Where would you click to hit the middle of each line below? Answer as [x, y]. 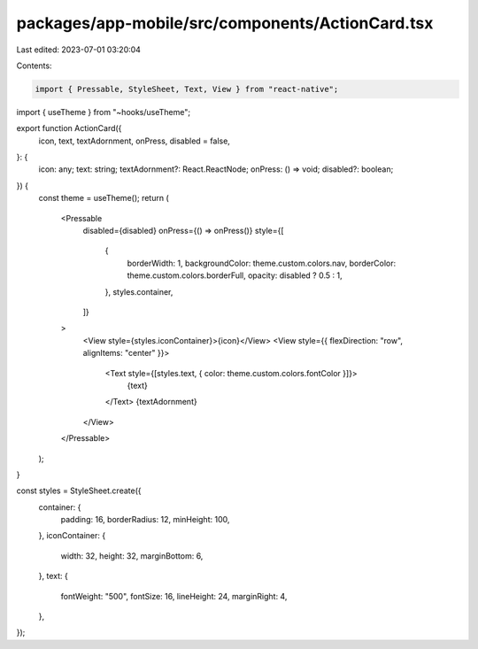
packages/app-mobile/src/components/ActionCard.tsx [225, 23]
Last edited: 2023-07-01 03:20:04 [79, 50]
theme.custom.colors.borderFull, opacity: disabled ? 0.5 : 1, [235, 275]
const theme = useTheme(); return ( [104, 198]
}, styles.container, [139, 291]
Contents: [34, 66]
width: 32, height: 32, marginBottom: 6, [132, 556]
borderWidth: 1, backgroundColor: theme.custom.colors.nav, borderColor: [262, 263]
